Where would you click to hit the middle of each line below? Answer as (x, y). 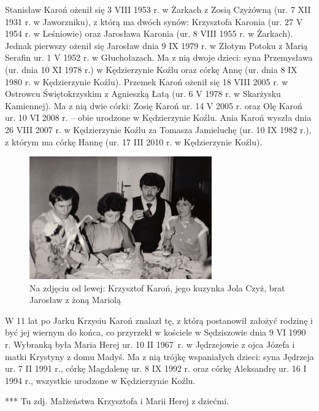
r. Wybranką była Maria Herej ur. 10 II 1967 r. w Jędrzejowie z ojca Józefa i (150, 344)
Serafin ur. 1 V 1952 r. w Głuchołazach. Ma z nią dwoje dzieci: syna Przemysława (159, 57)
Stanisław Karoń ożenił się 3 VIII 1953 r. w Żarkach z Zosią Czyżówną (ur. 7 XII (158, 9)
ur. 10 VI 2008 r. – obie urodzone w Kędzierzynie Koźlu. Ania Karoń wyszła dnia (158, 117)
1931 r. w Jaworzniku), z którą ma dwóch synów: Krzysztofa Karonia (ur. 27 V (154, 21)
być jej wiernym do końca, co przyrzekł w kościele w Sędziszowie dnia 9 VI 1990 (156, 332)
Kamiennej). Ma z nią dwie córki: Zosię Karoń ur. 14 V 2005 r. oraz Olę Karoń (154, 105)
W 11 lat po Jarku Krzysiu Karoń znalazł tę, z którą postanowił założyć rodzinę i (159, 320)
